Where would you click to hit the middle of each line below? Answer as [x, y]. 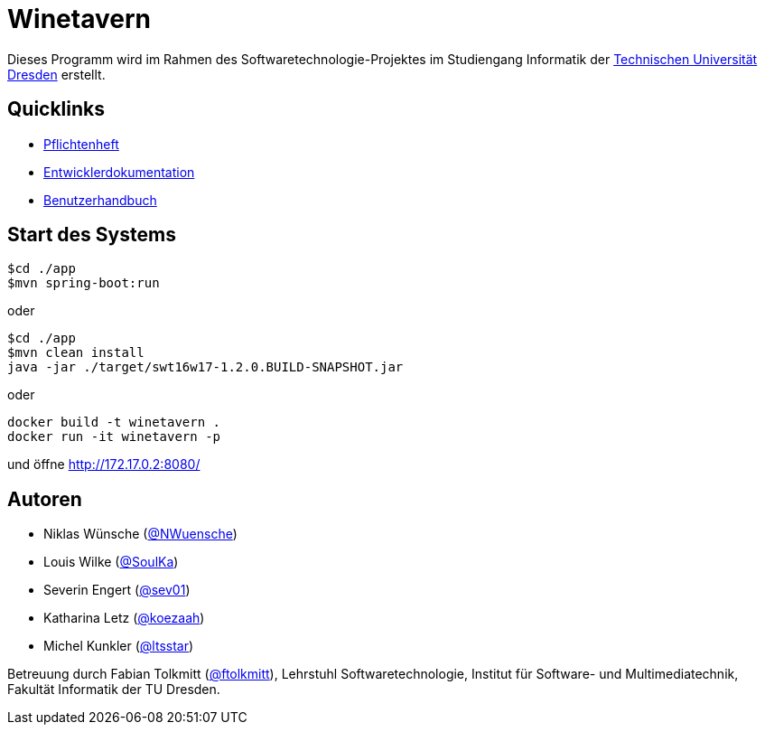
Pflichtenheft [81, 144]
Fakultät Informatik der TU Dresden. [114, 690]
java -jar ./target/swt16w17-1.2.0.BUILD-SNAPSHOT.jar [205, 367]
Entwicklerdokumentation [119, 172]
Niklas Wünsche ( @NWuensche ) [140, 534]
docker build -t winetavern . [114, 422]
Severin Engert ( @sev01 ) [117, 590]
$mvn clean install [76, 353]
